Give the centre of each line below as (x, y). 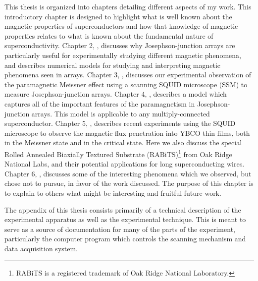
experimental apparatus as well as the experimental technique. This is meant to (125, 219)
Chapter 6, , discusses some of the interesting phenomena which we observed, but (128, 173)
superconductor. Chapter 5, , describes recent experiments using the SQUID (120, 123)
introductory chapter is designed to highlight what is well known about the (118, 16)
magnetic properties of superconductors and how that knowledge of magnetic (121, 26)
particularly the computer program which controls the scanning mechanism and (125, 239)
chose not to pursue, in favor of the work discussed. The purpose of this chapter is (129, 183)
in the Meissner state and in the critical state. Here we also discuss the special (123, 142)
